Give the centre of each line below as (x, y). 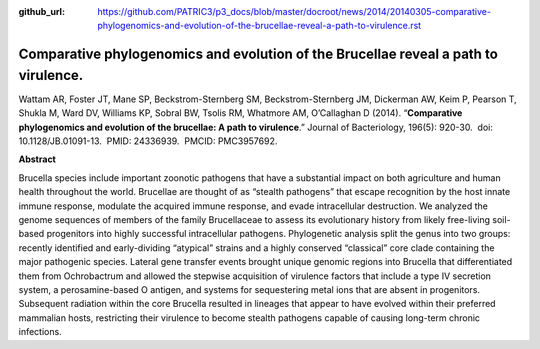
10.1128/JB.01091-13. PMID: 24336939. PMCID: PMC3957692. (148, 141)
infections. (40, 332)
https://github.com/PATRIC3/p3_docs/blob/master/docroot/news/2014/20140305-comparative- (294, 11)
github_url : (41, 11)
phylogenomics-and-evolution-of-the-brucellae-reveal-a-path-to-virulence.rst (259, 26)
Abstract (37, 159)
